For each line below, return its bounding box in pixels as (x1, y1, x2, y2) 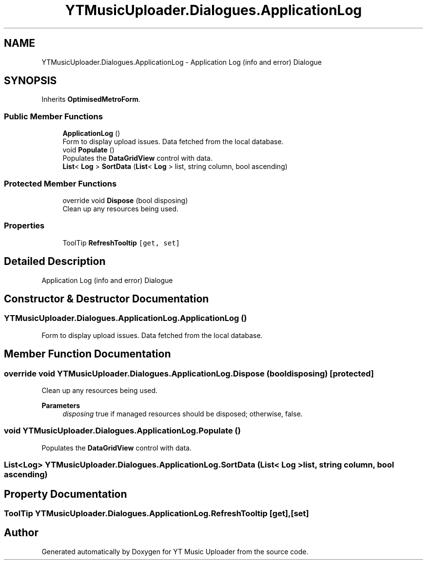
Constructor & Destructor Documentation (4, 292, 209, 305)
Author (4, 526, 39, 539)
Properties (4, 221, 45, 231)
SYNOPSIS (4, 75, 57, 87)
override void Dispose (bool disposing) (62, 196, 188, 205)
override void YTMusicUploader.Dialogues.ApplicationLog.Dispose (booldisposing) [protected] (4, 368, 374, 378)
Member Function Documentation (4, 348, 171, 360)
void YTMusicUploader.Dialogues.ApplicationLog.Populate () (4, 426, 241, 436)
